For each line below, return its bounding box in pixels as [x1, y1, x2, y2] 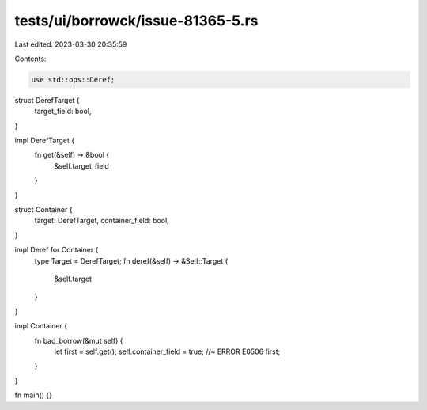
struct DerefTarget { [14, 95, 80, 104]
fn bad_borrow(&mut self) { [34, 336, 123, 345]
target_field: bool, [34, 107, 92, 116]
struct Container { [14, 205, 73, 214]
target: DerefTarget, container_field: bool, [34, 216, 169, 226]
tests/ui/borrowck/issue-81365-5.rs [14, 12, 259, 29]
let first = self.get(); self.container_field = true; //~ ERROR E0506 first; [54, 347, 281, 356]
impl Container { [14, 321, 67, 331]
